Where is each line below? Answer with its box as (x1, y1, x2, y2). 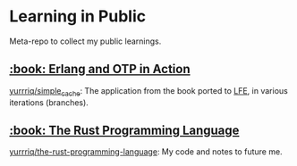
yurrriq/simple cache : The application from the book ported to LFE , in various (9, 85, 288, 98)
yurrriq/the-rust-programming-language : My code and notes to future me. (9, 146, 284, 157)
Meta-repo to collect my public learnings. (9, 36, 162, 46)
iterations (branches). (9, 96, 89, 108)
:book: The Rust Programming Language (9, 122, 240, 137)
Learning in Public (9, 6, 146, 27)
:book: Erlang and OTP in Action (9, 62, 191, 77)
